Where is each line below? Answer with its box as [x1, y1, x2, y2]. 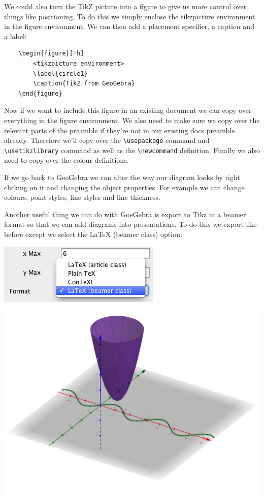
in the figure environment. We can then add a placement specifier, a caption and [4, 21, 254, 32]
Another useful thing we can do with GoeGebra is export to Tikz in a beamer [4, 209, 246, 219]
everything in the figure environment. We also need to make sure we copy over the [4, 114, 260, 125]
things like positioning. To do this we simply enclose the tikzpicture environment [4, 11, 255, 21]
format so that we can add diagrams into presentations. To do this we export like [4, 219, 257, 229]
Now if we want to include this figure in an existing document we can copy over [4, 105, 252, 115]
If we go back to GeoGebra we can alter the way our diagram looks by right [4, 172, 240, 183]
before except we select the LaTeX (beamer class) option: [4, 229, 182, 239]
